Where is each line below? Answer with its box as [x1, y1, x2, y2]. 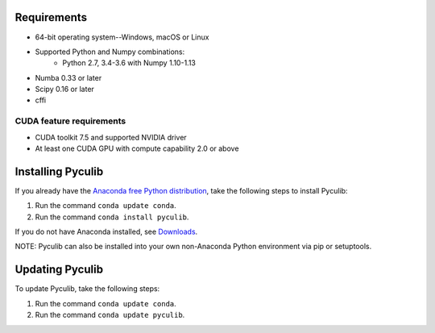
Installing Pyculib [14, 164, 104, 178]
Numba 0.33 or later [35, 73, 102, 82]
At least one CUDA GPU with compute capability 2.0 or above [35, 144, 239, 153]
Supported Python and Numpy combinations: [35, 47, 185, 56]
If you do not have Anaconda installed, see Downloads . [14, 227, 198, 237]
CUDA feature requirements [14, 115, 126, 127]
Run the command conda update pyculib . [35, 310, 185, 320]
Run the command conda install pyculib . [35, 212, 189, 222]
